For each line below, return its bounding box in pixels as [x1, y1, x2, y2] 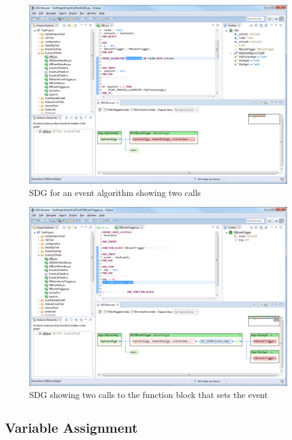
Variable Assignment [5, 417, 138, 436]
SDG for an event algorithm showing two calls [29, 186, 201, 198]
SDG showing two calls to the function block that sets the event [29, 388, 268, 400]
